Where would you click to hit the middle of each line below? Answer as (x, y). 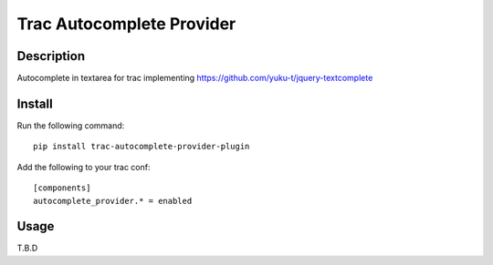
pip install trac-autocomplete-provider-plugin (142, 147)
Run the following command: (71, 125)
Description (51, 56)
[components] (62, 188)
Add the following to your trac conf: (84, 167)
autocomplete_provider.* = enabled (113, 201)
